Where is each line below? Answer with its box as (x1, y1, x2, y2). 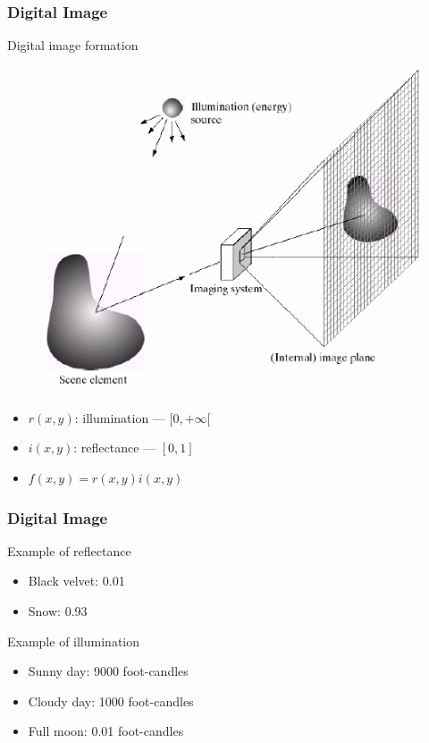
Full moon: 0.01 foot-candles (28, 722, 184, 740)
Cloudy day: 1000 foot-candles (28, 691, 194, 710)
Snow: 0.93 (28, 602, 88, 621)
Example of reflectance (7, 541, 131, 560)
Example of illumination (7, 631, 140, 650)
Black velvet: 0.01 (28, 571, 125, 590)
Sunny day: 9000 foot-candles (28, 662, 189, 680)
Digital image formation (7, 36, 139, 55)
